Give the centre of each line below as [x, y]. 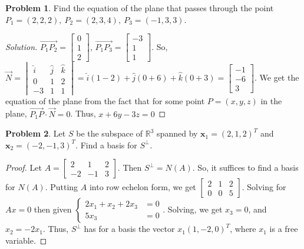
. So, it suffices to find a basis [245, 167]
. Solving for [264, 187]
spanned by [177, 133]
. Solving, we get [193, 209]
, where [243, 229]
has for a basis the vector [129, 229]
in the [271, 100]
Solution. [22, 46]
